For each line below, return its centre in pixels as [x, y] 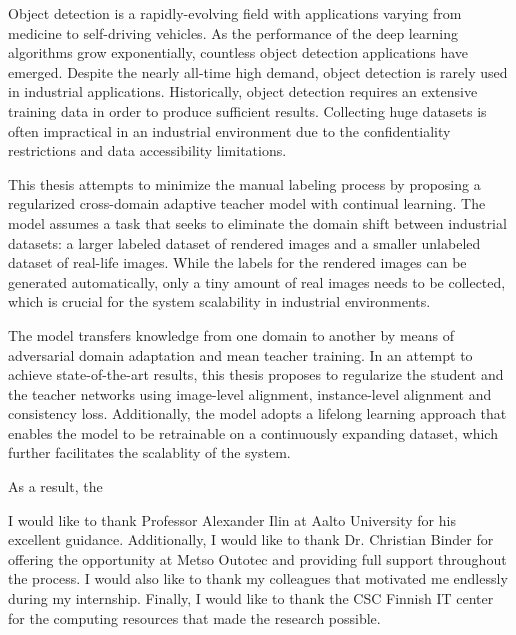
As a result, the [55, 486]
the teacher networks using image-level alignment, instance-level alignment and [250, 393]
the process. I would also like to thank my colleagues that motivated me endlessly [258, 578]
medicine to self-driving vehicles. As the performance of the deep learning [233, 32]
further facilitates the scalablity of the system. [149, 452]
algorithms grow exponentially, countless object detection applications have [238, 52]
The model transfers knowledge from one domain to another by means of [231, 334]
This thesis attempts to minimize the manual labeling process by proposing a [244, 183]
